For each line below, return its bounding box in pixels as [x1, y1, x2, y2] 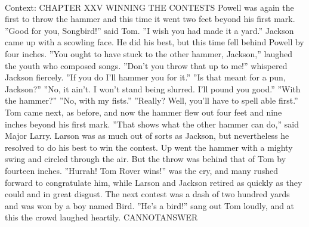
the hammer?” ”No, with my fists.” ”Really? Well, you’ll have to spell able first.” [5, 94, 298, 107]
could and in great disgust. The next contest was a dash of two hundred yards [5, 188, 290, 200]
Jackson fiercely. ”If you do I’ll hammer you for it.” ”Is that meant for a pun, [5, 71, 286, 83]
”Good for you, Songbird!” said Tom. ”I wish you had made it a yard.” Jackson [5, 24, 294, 36]
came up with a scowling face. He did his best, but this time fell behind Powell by [5, 36, 304, 48]
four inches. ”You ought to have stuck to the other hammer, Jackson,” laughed [5, 47, 292, 60]
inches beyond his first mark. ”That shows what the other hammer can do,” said [5, 117, 299, 130]
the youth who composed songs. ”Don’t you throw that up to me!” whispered [5, 59, 288, 71]
